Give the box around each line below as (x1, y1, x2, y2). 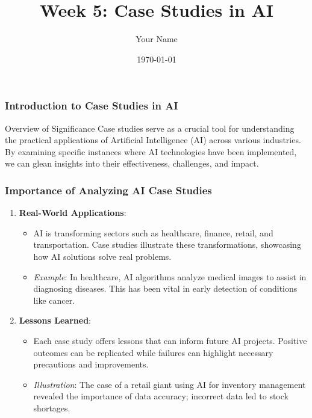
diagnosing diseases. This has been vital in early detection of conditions (33, 282, 298, 295)
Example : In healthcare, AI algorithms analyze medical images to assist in (33, 270, 307, 283)
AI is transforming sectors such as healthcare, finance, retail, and (33, 226, 273, 239)
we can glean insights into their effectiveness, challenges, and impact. (5, 157, 259, 170)
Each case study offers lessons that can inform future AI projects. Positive (33, 334, 307, 346)
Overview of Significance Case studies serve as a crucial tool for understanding (5, 121, 295, 134)
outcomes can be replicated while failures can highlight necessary (33, 346, 273, 358)
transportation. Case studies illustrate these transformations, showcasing (33, 238, 301, 251)
